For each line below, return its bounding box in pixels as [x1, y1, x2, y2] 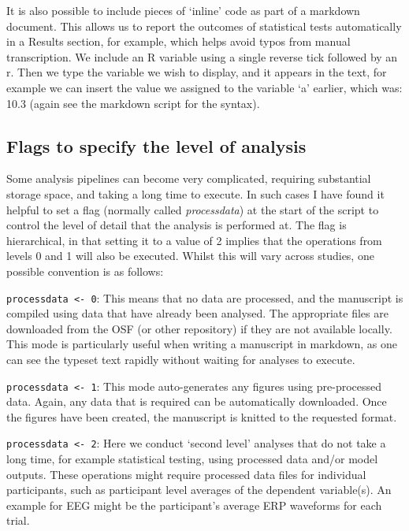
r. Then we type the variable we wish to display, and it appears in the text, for [6, 64, 387, 80]
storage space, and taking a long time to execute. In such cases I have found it [6, 185, 385, 202]
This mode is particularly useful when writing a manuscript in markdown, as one [6, 336, 398, 352]
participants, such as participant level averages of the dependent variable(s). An [6, 481, 392, 498]
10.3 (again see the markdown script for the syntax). [6, 95, 260, 111]
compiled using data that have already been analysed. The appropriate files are [6, 305, 389, 321]
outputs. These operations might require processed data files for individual [6, 466, 366, 482]
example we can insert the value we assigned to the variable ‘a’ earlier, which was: [6, 79, 403, 95]
